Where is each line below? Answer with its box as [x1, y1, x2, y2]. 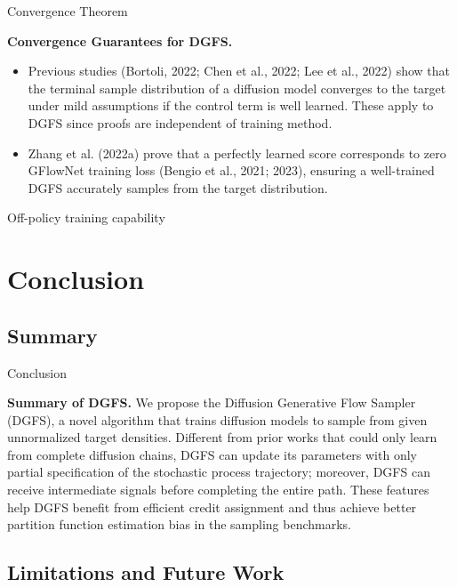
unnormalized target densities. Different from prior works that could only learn [7, 428, 437, 446]
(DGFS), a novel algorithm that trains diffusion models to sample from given [7, 410, 428, 429]
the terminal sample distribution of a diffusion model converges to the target [28, 78, 446, 97]
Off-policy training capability [7, 208, 165, 227]
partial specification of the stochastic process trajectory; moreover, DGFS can [7, 462, 430, 481]
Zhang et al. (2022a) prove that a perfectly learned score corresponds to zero [28, 143, 446, 162]
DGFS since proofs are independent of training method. [28, 113, 333, 132]
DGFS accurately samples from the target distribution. [28, 178, 328, 197]
